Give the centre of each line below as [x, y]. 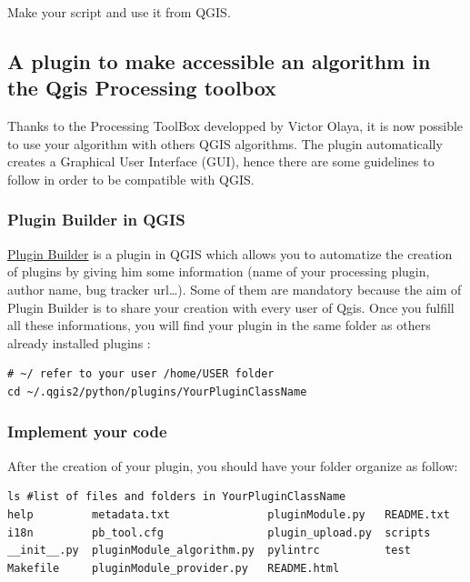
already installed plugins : [79, 342]
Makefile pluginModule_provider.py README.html [174, 568]
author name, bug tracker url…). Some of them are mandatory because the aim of [235, 289]
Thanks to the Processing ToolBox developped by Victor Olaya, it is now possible [235, 126]
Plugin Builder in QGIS [96, 220]
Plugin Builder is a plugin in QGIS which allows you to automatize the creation [230, 253]
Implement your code [87, 431]
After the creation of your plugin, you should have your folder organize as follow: [233, 465]
